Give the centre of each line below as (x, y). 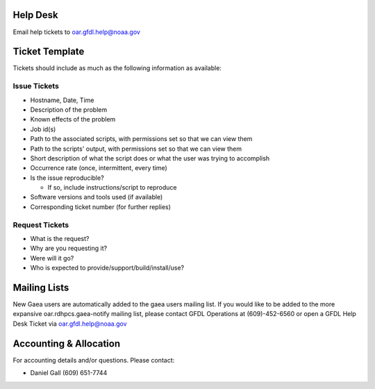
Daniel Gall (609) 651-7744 (69, 373)
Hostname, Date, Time (62, 100)
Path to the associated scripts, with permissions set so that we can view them (141, 139)
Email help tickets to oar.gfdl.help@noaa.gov (76, 32)
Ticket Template (49, 52)
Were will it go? (52, 258)
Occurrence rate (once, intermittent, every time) (99, 168)
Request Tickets (41, 224)
